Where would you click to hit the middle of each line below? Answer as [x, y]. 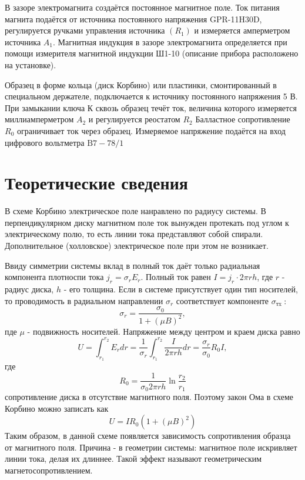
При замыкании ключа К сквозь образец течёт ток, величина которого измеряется [151, 107]
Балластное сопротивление [243, 119]
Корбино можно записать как [57, 408]
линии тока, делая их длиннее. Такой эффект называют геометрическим [133, 459]
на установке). [31, 64]
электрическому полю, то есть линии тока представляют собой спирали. [134, 234]
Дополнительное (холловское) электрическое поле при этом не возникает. [137, 246]
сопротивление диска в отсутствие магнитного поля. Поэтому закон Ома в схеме [149, 397]
